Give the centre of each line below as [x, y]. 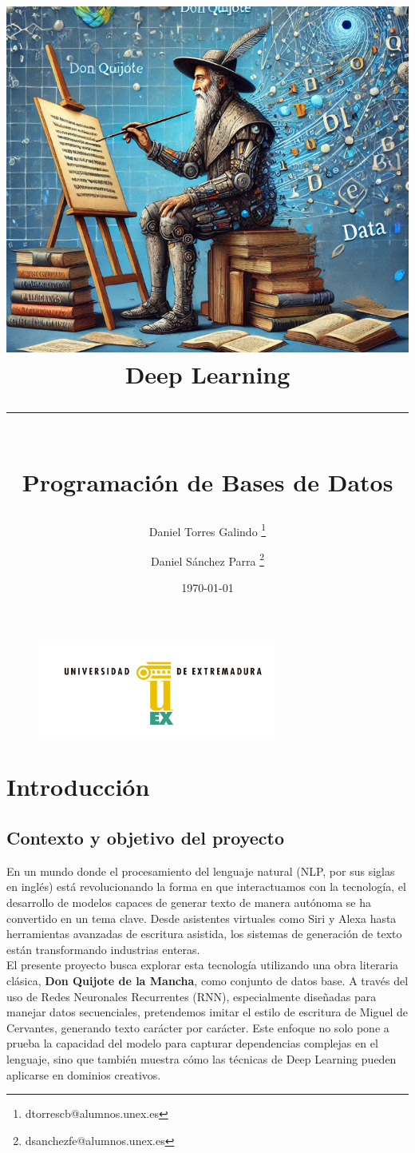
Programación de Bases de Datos [207, 482]
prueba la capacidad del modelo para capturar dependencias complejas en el [192, 1043]
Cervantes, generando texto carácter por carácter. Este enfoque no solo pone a [198, 1027]
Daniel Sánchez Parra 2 [207, 559]
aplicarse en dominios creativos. [84, 1074]
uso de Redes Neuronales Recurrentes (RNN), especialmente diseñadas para [192, 996]
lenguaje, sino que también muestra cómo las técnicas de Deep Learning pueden [202, 1058]
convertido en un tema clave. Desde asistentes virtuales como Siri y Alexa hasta [202, 918]
